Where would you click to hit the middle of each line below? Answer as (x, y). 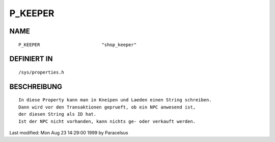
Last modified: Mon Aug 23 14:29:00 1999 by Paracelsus (69, 132)
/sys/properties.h (42, 72)
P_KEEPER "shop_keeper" (78, 45)
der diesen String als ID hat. (58, 114)
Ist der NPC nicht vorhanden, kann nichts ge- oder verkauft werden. (107, 121)
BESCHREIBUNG (36, 86)
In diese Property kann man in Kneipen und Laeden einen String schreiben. (115, 100)
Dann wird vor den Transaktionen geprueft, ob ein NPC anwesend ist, (107, 107)
